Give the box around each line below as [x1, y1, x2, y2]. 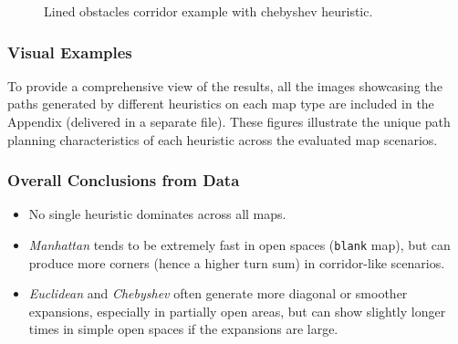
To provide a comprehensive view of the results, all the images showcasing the [7, 76, 442, 95]
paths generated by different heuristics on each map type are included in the [7, 94, 434, 113]
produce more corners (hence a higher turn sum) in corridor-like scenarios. [28, 253, 445, 272]
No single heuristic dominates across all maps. [28, 204, 286, 224]
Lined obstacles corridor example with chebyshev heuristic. [44, 2, 373, 20]
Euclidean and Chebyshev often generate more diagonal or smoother [28, 284, 408, 303]
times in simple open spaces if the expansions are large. [28, 319, 338, 339]
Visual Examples [7, 40, 132, 63]
